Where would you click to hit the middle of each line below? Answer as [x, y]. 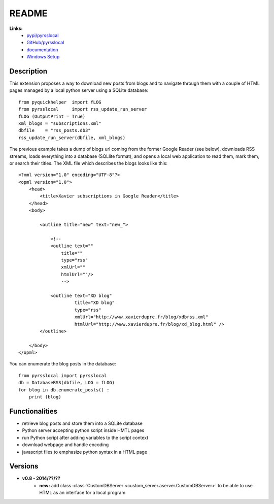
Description [28, 71]
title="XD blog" [95, 303]
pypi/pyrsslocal [43, 35]
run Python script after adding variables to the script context [85, 438]
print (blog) [45, 397]
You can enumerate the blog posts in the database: [63, 364]
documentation [42, 49]
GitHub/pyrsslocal [45, 43]
